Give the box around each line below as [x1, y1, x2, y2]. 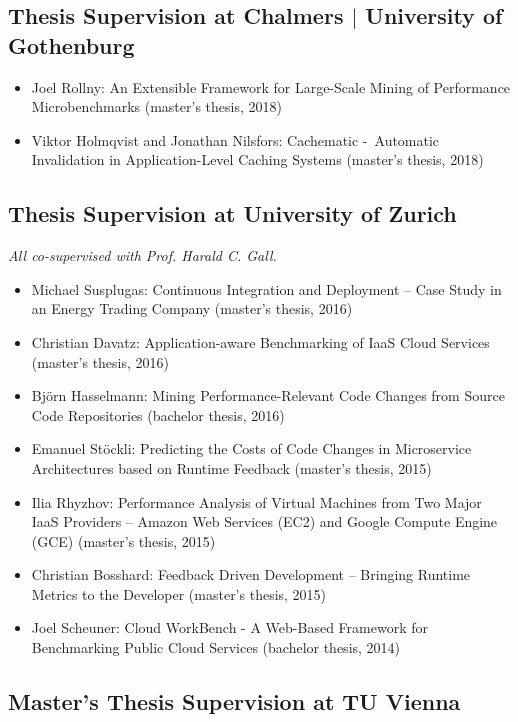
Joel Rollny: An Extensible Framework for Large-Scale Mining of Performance [31, 76, 511, 97]
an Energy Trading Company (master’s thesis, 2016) [31, 298, 353, 319]
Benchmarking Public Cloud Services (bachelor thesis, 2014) [31, 637, 401, 658]
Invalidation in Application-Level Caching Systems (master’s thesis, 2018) [31, 149, 484, 170]
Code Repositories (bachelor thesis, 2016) [31, 404, 285, 425]
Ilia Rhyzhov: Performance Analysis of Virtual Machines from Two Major [31, 491, 482, 512]
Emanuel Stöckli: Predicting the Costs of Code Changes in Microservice [31, 438, 472, 459]
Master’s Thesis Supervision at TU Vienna [8, 686, 461, 717]
